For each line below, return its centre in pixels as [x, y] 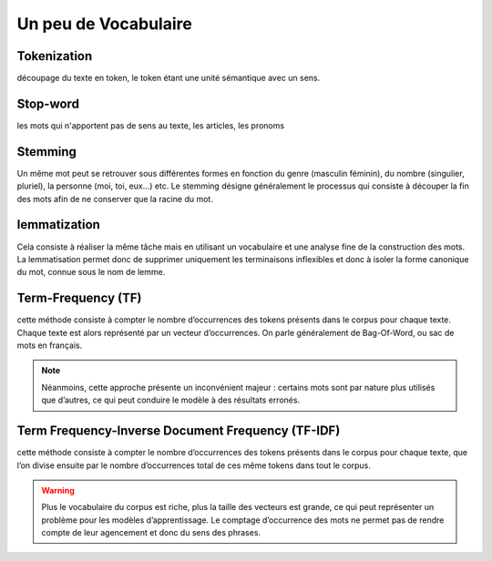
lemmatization [58, 224]
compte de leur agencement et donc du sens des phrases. [151, 533]
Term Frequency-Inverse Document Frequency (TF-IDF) [179, 431]
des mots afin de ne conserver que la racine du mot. [115, 199]
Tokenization [55, 56]
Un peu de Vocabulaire [105, 24]
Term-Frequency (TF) [79, 298]
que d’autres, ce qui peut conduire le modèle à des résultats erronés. [171, 400]
